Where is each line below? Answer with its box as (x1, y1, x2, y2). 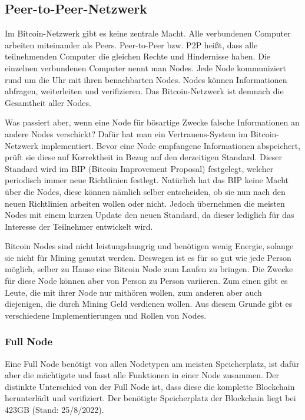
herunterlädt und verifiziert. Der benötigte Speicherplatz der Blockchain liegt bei (5, 392, 296, 404)
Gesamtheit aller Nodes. (5, 96, 91, 108)
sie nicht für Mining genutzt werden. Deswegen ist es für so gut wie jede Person (5, 251, 291, 263)
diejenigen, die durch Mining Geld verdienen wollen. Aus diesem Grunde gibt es (5, 297, 293, 310)
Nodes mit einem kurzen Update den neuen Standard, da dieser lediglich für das (5, 209, 294, 221)
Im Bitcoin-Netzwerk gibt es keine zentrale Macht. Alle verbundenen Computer (5, 27, 291, 39)
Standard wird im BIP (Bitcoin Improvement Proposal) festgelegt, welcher (5, 162, 274, 174)
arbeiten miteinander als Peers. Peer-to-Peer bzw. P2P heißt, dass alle (5, 38, 258, 51)
